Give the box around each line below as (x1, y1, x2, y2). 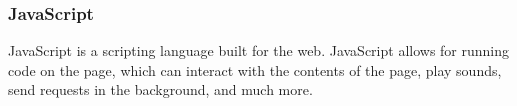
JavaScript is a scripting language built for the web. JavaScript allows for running (8, 40, 510, 61)
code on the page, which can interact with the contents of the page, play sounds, (8, 59, 502, 80)
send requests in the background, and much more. (8, 79, 313, 100)
